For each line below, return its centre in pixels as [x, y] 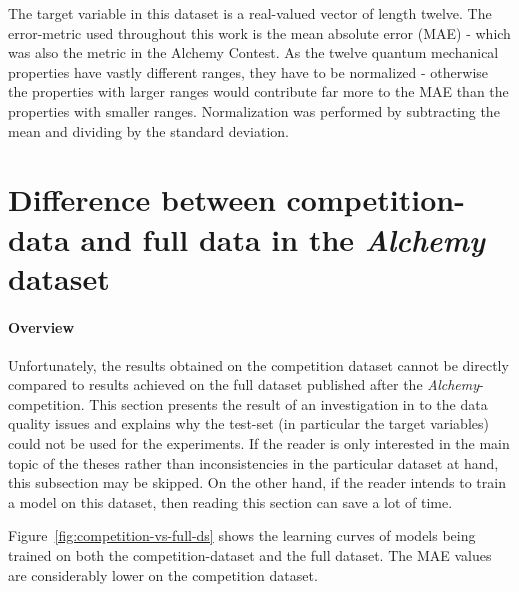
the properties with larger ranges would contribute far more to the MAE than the [258, 91]
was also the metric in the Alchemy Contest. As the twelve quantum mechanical [253, 52]
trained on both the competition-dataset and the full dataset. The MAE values [250, 555]
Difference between [142, 199]
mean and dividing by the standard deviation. [148, 130]
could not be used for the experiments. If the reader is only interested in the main [259, 443]
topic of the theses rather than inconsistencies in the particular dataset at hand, [253, 462]
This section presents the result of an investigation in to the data [288, 403]
